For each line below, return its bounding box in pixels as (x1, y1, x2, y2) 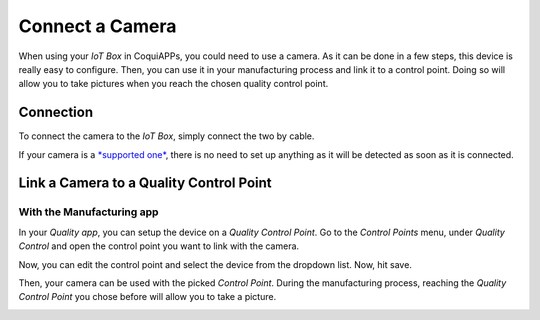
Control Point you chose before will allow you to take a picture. (18, 291, 277, 303)
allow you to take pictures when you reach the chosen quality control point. (18, 78, 329, 90)
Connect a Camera (18, 15, 177, 37)
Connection (18, 104, 94, 121)
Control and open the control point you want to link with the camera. (18, 240, 300, 252)
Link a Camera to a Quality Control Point (18, 175, 272, 192)
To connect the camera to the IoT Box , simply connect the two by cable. (18, 130, 315, 142)
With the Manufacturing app (18, 205, 159, 219)
